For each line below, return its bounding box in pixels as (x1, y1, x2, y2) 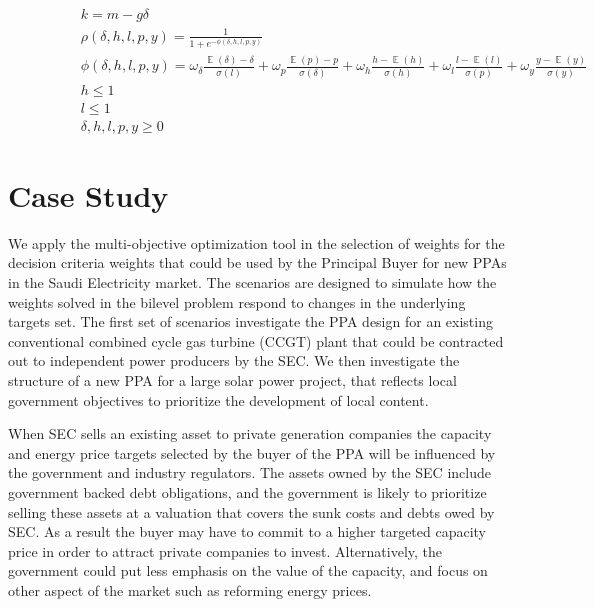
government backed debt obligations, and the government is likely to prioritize (8, 481, 487, 502)
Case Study (8, 174, 169, 215)
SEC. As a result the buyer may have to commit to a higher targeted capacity (8, 521, 487, 542)
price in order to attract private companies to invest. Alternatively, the (8, 540, 442, 561)
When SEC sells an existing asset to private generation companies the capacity (8, 423, 492, 444)
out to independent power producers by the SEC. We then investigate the (8, 350, 460, 371)
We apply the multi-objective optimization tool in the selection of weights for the (8, 232, 505, 253)
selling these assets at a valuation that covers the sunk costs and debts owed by (8, 501, 495, 522)
